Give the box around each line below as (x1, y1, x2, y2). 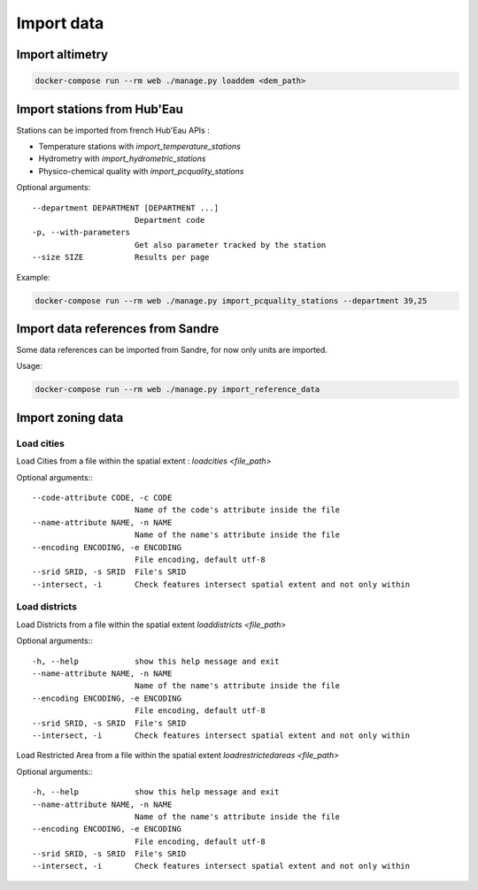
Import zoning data (16, 410, 124, 425)
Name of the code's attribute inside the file (134, 505, 341, 515)
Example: (16, 272, 50, 282)
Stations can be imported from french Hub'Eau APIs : (16, 125, 210, 135)
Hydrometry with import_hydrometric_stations (38, 153, 206, 164)
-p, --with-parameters (32, 227, 131, 238)
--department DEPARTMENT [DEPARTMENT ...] (32, 203, 220, 212)
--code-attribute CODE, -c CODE (32, 492, 173, 503)
